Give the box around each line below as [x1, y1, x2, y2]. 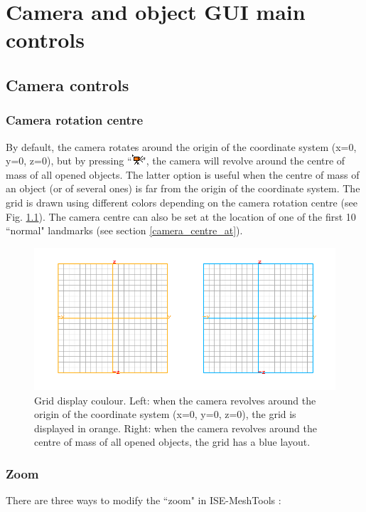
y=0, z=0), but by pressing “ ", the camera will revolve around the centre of [6, 153, 345, 168]
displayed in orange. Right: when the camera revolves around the [34, 420, 317, 435]
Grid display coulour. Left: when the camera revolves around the [34, 392, 316, 407]
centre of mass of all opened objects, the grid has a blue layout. [34, 434, 311, 449]
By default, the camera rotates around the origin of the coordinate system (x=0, [6, 139, 357, 154]
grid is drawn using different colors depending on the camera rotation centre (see [6, 194, 357, 209]
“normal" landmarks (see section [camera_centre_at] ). [6, 223, 243, 238]
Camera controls [6, 73, 129, 95]
